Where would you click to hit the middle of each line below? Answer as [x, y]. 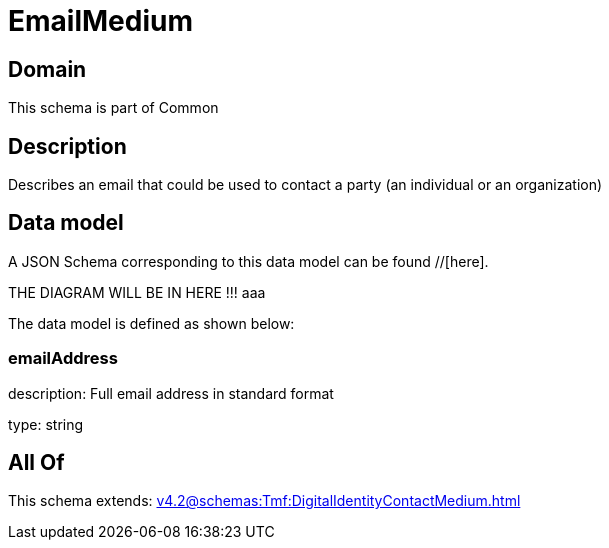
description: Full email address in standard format [171, 393]
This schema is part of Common [113, 108]
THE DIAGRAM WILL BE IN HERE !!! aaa [137, 292]
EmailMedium [100, 21]
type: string [46, 424]
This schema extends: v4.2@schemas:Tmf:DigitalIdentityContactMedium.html [264, 501]
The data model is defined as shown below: [151, 323]
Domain [47, 69]
